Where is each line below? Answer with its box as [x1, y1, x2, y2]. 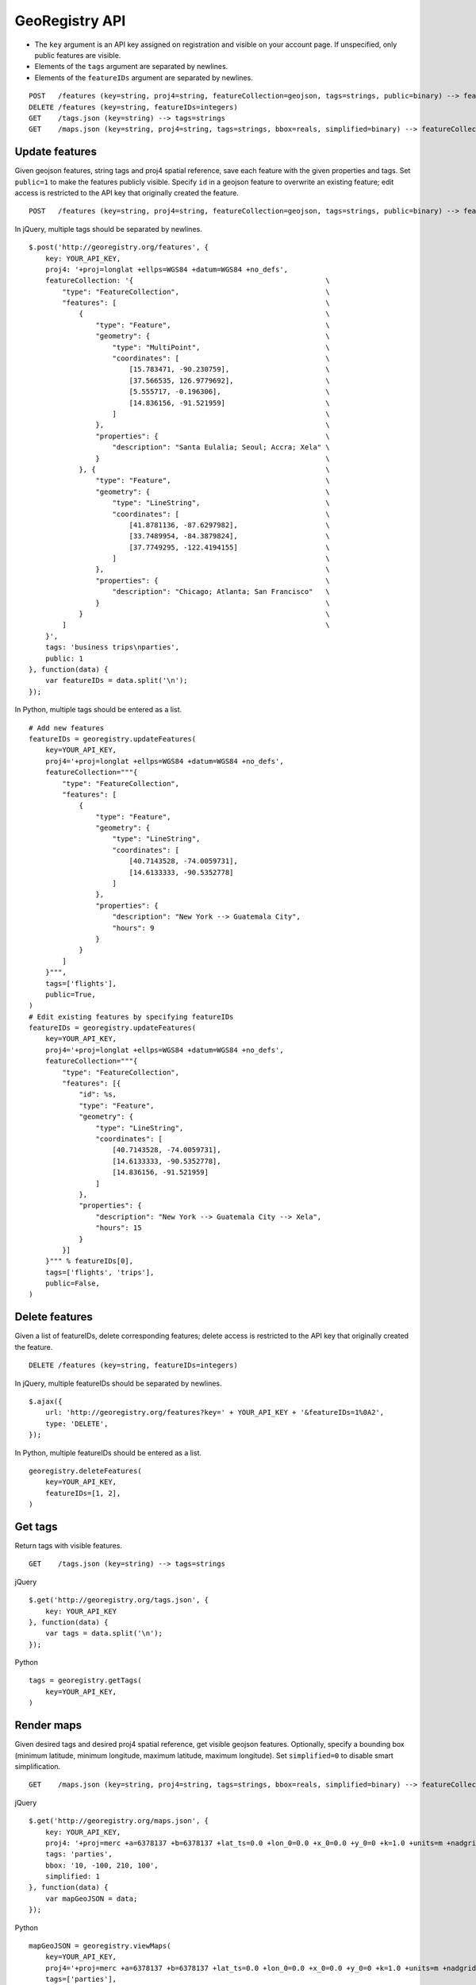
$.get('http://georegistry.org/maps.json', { [29, 1817, 209, 1825]
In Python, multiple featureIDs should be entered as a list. [14, 1447, 202, 1457]
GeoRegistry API [14, 12, 126, 29]
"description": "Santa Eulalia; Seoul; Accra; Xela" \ [112, 443, 330, 452]
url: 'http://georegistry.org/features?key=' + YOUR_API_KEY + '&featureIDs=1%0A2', [44, 1408, 385, 1417]
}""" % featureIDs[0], [44, 1257, 134, 1266]
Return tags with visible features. [14, 1540, 123, 1550]
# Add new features [29, 723, 105, 732]
